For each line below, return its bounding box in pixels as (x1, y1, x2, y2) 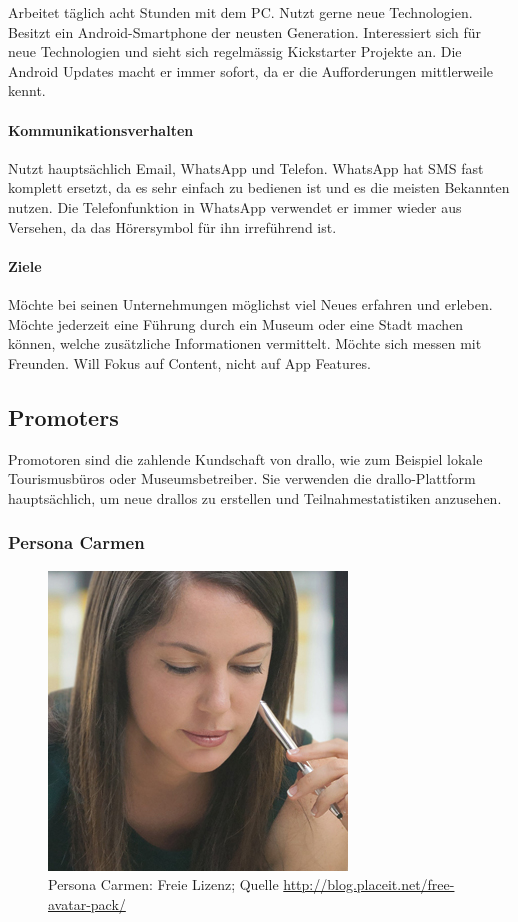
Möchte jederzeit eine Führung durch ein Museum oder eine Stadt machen (8, 313, 464, 334)
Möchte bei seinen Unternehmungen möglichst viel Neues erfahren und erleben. (8, 293, 493, 314)
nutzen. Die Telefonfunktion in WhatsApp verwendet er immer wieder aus (8, 196, 462, 217)
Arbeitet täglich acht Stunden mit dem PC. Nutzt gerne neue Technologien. (8, 2, 473, 22)
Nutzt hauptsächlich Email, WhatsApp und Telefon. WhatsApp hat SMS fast (8, 157, 484, 178)
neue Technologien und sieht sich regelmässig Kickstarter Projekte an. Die (8, 41, 462, 62)
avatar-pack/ (48, 893, 126, 914)
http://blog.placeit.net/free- (283, 874, 455, 895)
